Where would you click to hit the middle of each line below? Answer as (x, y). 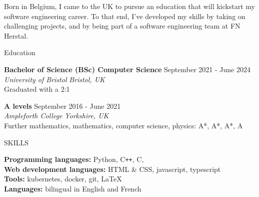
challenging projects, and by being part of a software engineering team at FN (122, 26)
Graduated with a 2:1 (37, 89)
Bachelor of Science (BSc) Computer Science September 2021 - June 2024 (127, 69)
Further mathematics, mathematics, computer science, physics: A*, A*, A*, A (123, 125)
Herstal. (16, 35)
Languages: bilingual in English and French (73, 188)
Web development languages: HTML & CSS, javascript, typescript (112, 169)
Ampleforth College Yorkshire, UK (56, 116)
